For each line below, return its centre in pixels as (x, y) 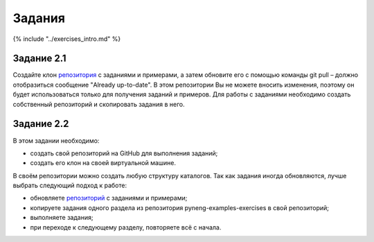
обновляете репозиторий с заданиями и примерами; (109, 198)
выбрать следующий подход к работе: (70, 185)
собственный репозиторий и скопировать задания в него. (99, 104)
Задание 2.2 (41, 124)
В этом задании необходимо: (56, 140)
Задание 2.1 (39, 59)
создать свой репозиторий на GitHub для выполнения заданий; (124, 153)
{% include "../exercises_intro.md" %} (67, 39)
